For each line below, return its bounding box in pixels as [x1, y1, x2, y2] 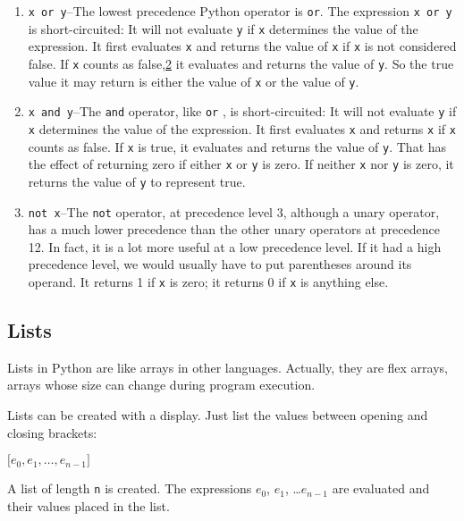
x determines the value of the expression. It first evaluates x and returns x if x [28, 119, 456, 138]
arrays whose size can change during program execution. [7, 375, 316, 394]
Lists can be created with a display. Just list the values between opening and [7, 406, 428, 424]
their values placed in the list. [7, 496, 170, 515]
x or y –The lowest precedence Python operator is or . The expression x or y [28, 2, 452, 20]
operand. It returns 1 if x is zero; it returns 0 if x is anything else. [28, 273, 389, 290]
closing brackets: [7, 423, 97, 441]
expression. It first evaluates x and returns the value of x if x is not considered [28, 37, 457, 55]
